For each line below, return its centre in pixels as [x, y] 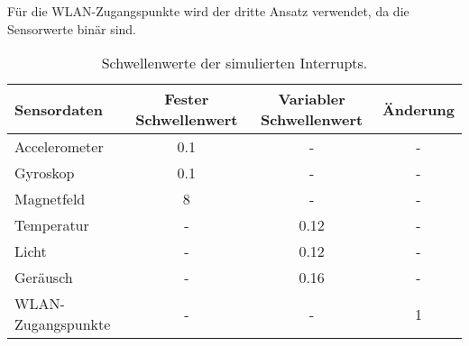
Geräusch [44, 278]
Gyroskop [45, 173]
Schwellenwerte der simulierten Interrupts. [234, 63]
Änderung [418, 109]
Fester [187, 99]
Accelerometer [59, 147]
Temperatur [52, 225]
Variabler [312, 99]
